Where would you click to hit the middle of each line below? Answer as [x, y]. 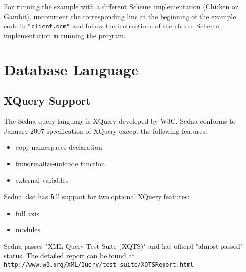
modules [28, 230]
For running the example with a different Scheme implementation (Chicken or [121, 6]
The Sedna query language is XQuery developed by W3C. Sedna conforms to [120, 121]
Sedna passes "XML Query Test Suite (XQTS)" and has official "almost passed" [123, 246]
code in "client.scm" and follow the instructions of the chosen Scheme [111, 26]
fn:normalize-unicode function [60, 163]
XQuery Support [47, 100]
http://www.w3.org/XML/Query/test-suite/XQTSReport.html [99, 264]
